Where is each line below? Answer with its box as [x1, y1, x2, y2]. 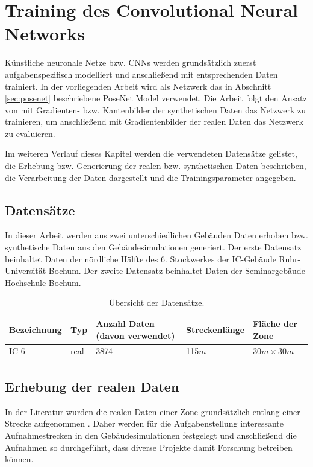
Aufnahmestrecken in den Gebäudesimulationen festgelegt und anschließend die [5, 428, 297, 441]
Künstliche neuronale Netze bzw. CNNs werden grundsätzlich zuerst [5, 56, 256, 69]
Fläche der [253, 317, 297, 330]
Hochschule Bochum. [5, 276, 81, 288]
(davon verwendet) [96, 329, 175, 342]
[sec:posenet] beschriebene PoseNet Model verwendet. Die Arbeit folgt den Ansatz [5, 92, 307, 104]
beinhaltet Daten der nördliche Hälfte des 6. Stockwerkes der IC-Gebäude [5, 252, 276, 265]
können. [5, 453, 34, 465]
